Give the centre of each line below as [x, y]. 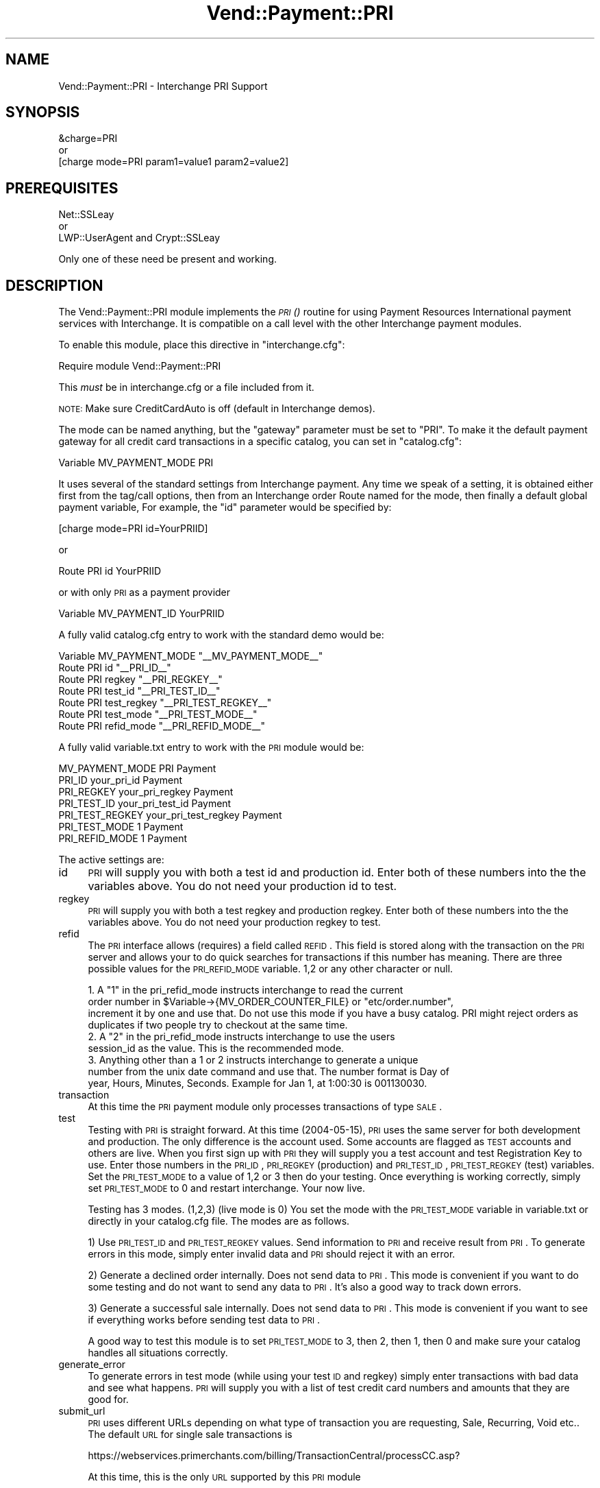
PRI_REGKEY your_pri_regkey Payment [146, 792]
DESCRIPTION [54, 285]
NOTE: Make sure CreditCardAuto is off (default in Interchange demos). [217, 409]
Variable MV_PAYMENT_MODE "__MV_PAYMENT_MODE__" [191, 656]
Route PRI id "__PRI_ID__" [115, 668]
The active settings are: [111, 860]
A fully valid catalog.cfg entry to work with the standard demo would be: [221, 635]
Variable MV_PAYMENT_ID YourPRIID [141, 614]
